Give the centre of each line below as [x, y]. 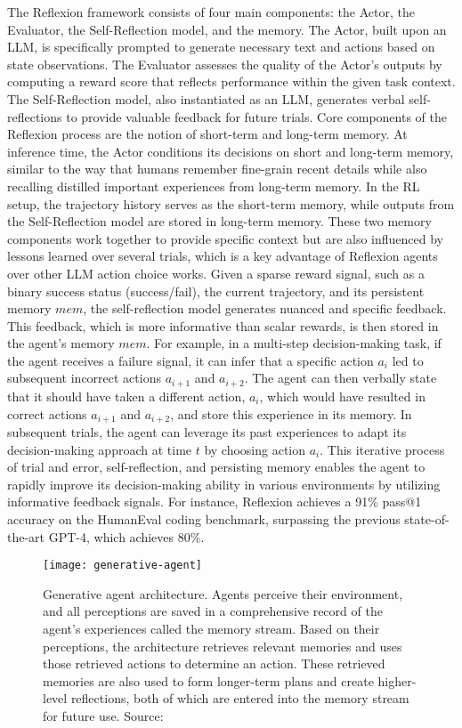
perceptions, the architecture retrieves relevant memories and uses [223, 646]
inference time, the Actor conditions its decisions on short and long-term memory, [231, 151]
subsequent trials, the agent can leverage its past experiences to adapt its [207, 431]
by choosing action [255, 449]
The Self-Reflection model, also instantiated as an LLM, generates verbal [206, 98]
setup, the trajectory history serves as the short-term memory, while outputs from [231, 203]
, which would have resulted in [342, 396]
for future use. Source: [103, 715]
